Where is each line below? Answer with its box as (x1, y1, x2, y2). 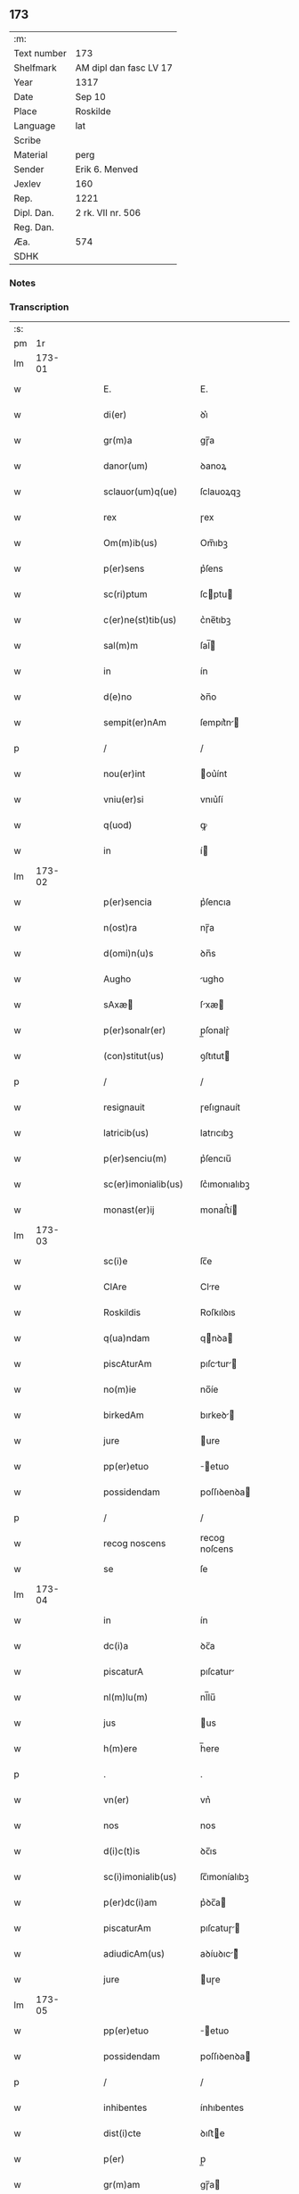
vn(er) (103, 1793, 130, 1806)
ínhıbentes (199, 2101, 245, 2114)
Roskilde (75, 104, 111, 117)
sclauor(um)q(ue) (103, 485, 178, 498)
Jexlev (13, 178, 42, 190)
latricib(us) (103, 1127, 149, 1139)
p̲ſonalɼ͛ (199, 1024, 230, 1037)
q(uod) (103, 819, 133, 832)
